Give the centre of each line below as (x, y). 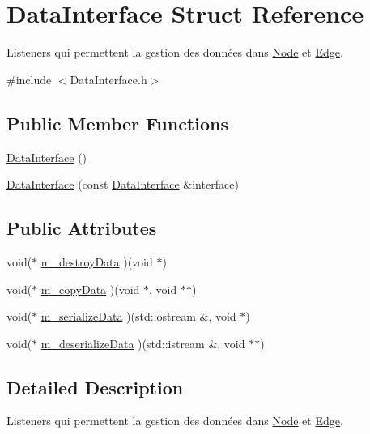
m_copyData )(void (90, 289)
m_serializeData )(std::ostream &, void (138, 316)
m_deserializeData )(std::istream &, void (143, 343)
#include (29, 79)
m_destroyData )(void (97, 261)
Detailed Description (95, 387)
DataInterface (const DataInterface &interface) (123, 184)
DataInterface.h (108, 79)
